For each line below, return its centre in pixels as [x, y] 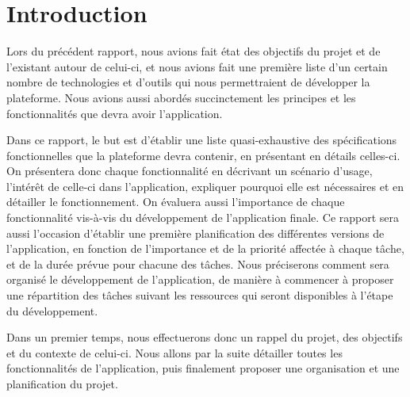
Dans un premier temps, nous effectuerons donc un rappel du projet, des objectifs [205, 337]
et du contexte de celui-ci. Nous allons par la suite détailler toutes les [174, 352]
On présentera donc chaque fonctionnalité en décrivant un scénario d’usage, [190, 171]
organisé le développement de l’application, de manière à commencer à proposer [200, 279]
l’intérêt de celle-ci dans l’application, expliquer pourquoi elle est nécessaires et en [205, 186]
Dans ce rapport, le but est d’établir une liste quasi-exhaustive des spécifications [202, 140]
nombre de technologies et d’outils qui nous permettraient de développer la [188, 82]
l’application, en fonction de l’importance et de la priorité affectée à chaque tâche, [205, 248]
